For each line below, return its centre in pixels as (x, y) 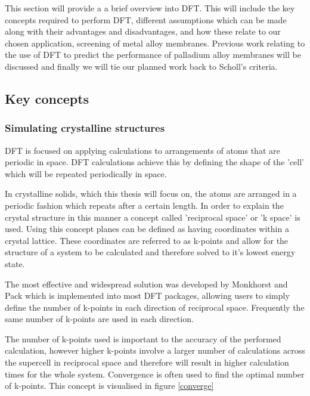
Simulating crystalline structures (85, 128)
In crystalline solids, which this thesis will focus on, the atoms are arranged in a (151, 194)
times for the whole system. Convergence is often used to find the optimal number (155, 374)
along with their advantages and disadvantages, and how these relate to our (143, 31)
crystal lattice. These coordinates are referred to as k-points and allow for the (147, 240)
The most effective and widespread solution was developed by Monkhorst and (146, 284)
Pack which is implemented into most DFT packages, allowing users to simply (147, 296)
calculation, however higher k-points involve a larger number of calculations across (155, 350)
